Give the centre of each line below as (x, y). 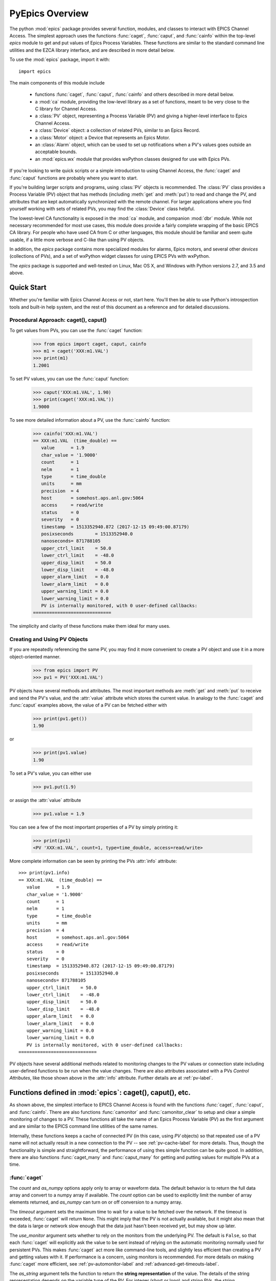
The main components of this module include (57, 82)
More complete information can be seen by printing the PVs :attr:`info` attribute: (93, 861)
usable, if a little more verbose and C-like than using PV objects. (77, 240)
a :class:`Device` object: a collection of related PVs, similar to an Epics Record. (118, 130)
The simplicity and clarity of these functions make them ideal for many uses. (90, 626)
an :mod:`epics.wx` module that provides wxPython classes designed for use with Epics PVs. (133, 159)
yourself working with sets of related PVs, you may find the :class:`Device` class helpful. (102, 209)
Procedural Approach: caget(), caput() (58, 320)
